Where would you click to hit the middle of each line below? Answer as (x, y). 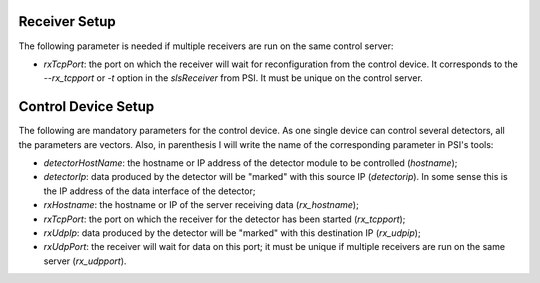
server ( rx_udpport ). (85, 261)
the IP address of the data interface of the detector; (149, 191)
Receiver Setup (67, 21)
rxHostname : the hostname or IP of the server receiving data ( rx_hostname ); (201, 205)
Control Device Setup (86, 106)
